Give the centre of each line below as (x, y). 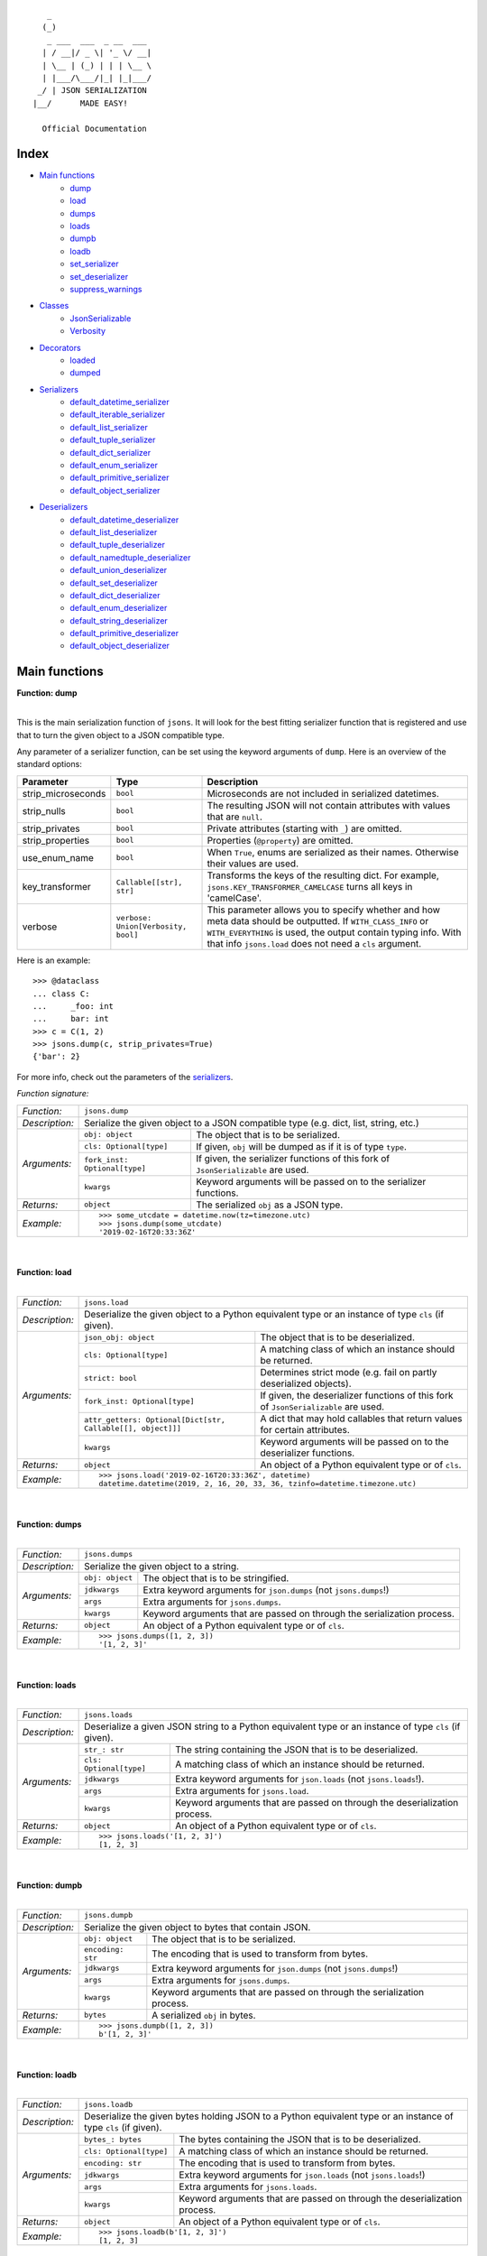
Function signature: (53, 1094)
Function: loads (46, 1685)
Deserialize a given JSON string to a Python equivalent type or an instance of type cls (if (272, 1726)
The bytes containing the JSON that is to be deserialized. (300, 2140)
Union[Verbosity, (152, 926)
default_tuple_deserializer (118, 545)
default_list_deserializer (114, 532)
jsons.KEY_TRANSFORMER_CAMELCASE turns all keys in (310, 886)
